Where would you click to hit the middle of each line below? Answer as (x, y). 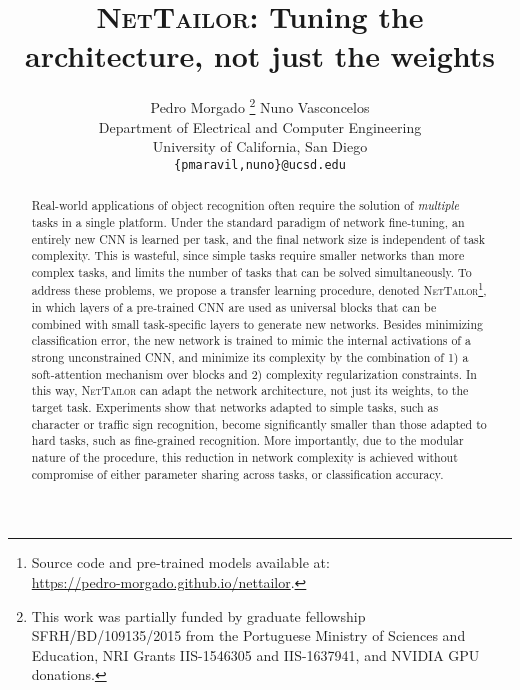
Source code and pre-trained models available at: (180, 562)
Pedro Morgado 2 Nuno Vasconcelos (260, 105)
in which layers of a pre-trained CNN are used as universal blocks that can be (234, 307)
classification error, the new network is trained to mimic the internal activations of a (251, 340)
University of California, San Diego (260, 146)
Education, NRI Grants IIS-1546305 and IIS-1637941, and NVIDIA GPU (255, 654)
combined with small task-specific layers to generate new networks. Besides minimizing (257, 323)
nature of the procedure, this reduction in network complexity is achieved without (244, 457)
